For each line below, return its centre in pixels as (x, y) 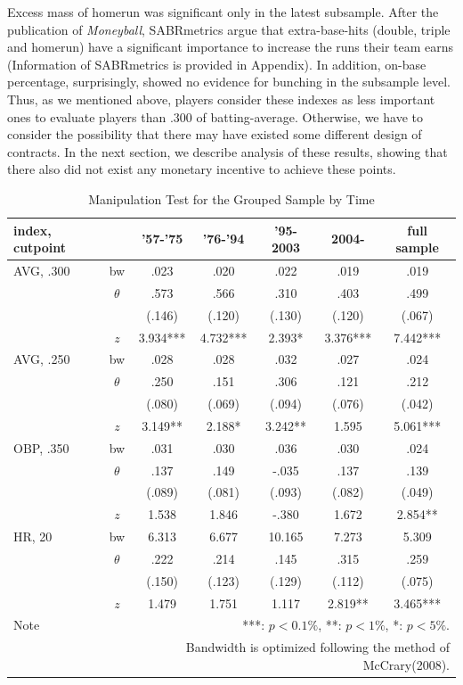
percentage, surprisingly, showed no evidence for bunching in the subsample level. (229, 82)
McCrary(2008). (406, 664)
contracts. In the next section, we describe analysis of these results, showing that (227, 151)
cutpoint (40, 248)
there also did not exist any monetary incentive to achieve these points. (202, 169)
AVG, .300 (42, 270)
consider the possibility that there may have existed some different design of (215, 134)
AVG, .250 (42, 359)
